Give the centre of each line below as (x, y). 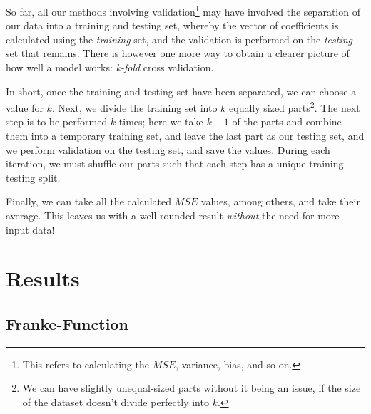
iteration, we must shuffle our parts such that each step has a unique (156, 164)
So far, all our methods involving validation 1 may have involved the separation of (183, 10)
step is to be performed (57, 121)
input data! (30, 229)
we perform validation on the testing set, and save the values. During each (168, 149)
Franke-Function (67, 323)
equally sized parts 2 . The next (295, 107)
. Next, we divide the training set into (134, 107)
